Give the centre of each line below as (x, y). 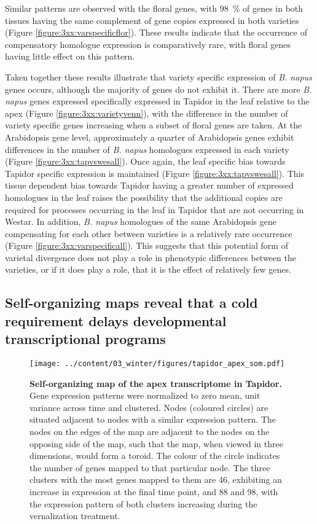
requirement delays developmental (116, 320)
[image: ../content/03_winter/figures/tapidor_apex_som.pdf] (157, 364)
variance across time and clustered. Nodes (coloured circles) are (149, 407)
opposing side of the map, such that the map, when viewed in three (156, 443)
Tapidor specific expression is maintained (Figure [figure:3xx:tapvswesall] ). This (155, 173)
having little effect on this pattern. (70, 56)
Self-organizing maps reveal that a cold (131, 303)
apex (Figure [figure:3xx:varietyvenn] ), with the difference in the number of (147, 113)
